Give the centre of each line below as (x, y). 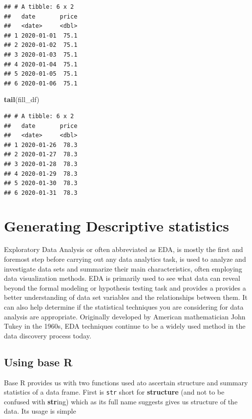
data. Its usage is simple (40, 411)
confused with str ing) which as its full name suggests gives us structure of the (121, 401)
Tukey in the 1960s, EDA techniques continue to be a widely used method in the (125, 326)
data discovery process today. (48, 335)
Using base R (38, 362)
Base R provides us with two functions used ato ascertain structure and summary (126, 382)
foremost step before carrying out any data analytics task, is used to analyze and (125, 259)
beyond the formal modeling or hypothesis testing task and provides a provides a (125, 287)
